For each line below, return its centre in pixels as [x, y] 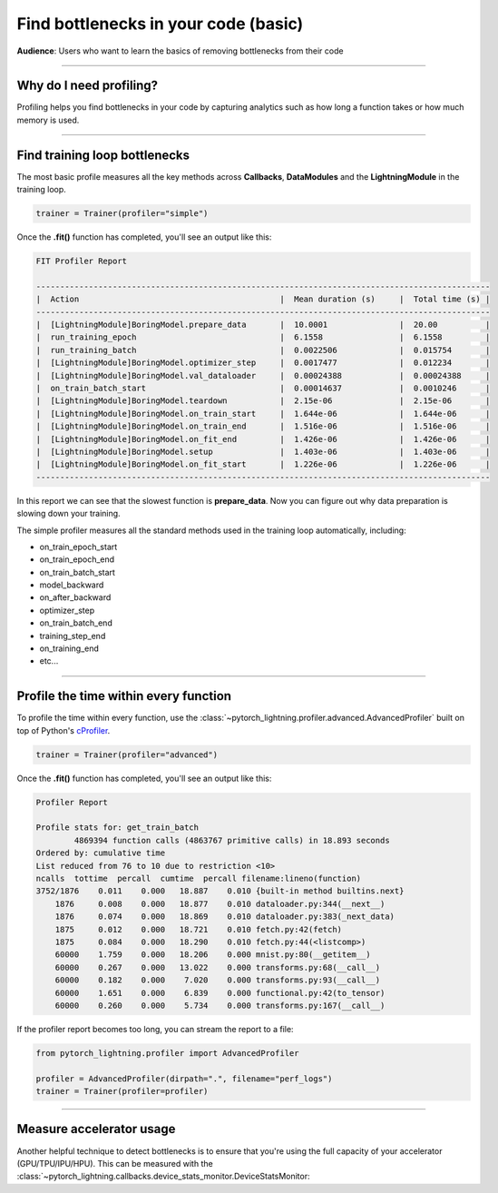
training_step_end [73, 636]
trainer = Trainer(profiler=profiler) [122, 1091]
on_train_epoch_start [78, 547]
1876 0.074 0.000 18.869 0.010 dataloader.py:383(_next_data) [225, 917]
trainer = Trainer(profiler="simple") [122, 214]
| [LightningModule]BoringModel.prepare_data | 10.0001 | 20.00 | [263, 325]
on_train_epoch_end [77, 559]
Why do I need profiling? [88, 86]
